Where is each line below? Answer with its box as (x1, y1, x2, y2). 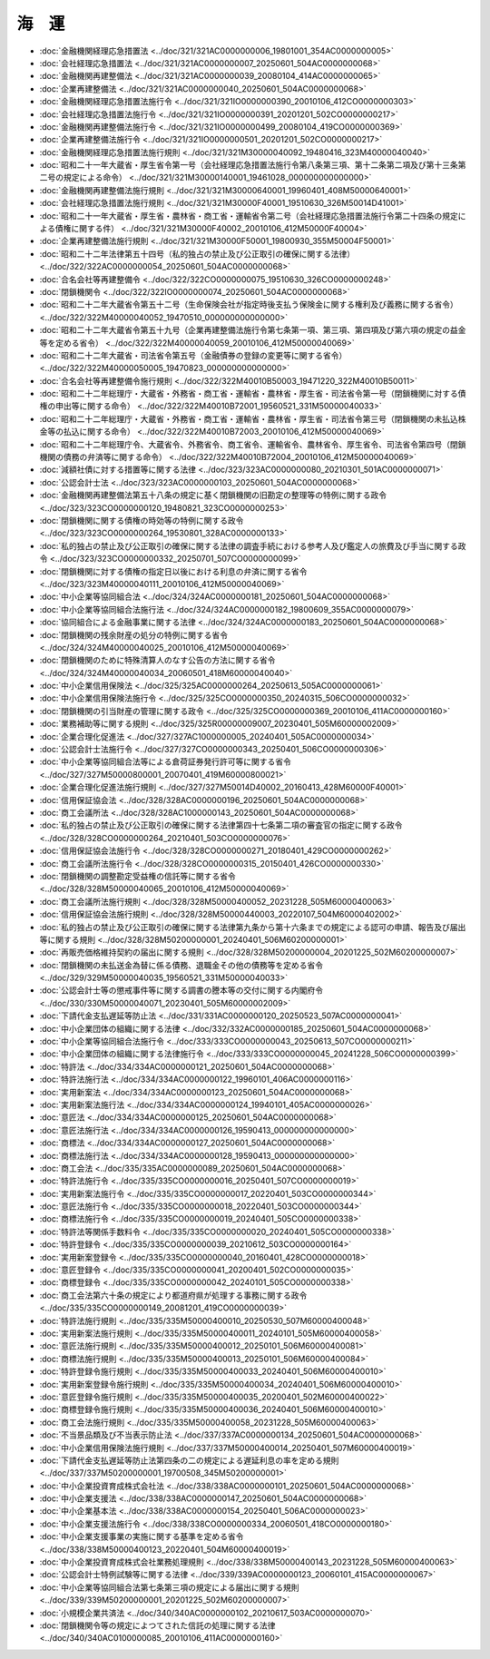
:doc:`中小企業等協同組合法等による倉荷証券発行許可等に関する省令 (39, 756, 292, 767)
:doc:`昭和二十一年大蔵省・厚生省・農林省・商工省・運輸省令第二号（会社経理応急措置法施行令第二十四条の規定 (39, 210, 458, 221)
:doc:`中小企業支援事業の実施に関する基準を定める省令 (39, 1531, 244, 1542)
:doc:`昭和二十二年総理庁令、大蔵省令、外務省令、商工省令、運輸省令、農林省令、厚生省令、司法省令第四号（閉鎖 (39, 438, 466, 449)
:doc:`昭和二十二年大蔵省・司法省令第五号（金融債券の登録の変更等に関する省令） (39, 349, 348, 360)
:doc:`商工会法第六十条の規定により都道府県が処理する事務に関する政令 (39, 1290, 308, 1301)
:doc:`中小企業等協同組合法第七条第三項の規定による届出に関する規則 (39, 1582, 299, 1593)
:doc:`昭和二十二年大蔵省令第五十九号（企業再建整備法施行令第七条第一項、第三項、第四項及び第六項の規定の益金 (39, 325, 466, 336)
